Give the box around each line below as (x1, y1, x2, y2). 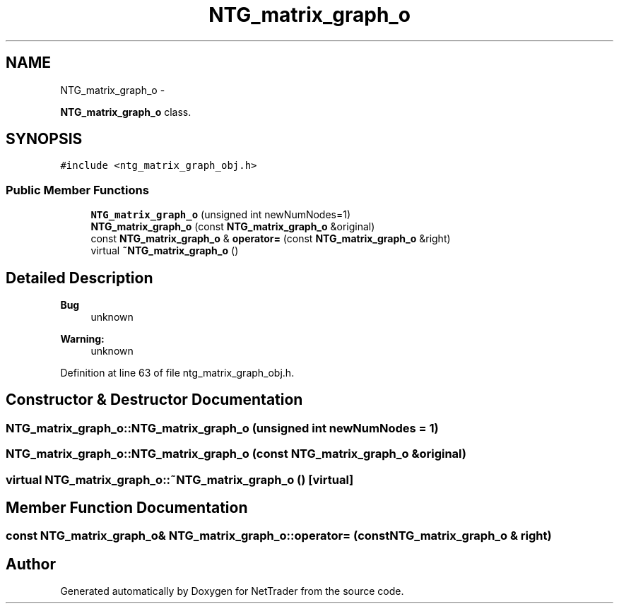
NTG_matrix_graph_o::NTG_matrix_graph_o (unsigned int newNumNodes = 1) (6, 420, 439, 435)
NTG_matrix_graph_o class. (60, 105, 191, 118)
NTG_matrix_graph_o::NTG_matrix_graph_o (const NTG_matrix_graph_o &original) (6, 447, 466, 461)
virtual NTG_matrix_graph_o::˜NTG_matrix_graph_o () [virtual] (6, 472, 354, 487)
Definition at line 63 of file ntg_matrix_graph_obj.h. (60, 367, 295, 379)
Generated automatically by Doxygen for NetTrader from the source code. (60, 585, 404, 598)
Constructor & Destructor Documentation (6, 391, 303, 409)
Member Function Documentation (6, 499, 248, 517)
